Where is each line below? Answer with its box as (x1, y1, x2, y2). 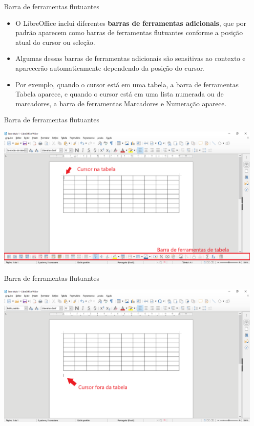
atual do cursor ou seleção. (15, 37, 95, 47)
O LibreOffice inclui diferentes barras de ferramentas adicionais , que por (15, 18, 246, 28)
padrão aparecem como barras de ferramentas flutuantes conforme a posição (15, 27, 243, 38)
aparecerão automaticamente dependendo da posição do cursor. (15, 62, 205, 73)
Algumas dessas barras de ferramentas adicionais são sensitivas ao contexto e (15, 53, 246, 63)
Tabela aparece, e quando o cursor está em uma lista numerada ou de (15, 89, 224, 99)
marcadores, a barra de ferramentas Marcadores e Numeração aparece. (15, 98, 227, 108)
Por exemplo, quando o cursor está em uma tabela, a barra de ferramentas (15, 79, 239, 89)
